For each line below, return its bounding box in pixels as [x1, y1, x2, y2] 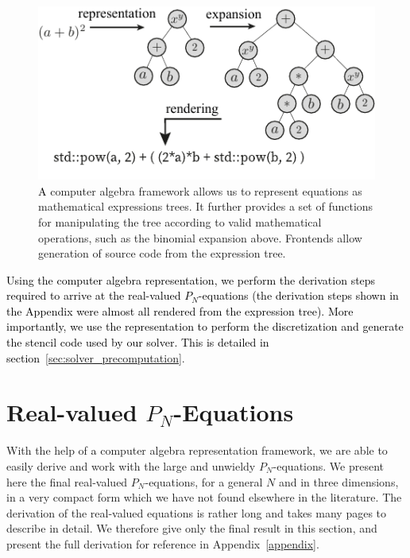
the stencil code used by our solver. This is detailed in [6, 334, 269, 351]
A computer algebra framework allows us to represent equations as [38, 182, 362, 199]
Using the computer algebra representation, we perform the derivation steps [6, 271, 376, 288]
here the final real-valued [6, 473, 128, 490]
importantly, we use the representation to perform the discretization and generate [6, 318, 404, 335]
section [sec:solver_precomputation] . [6, 349, 185, 366]
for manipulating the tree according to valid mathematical [38, 213, 322, 230]
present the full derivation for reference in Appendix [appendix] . [6, 535, 319, 552]
